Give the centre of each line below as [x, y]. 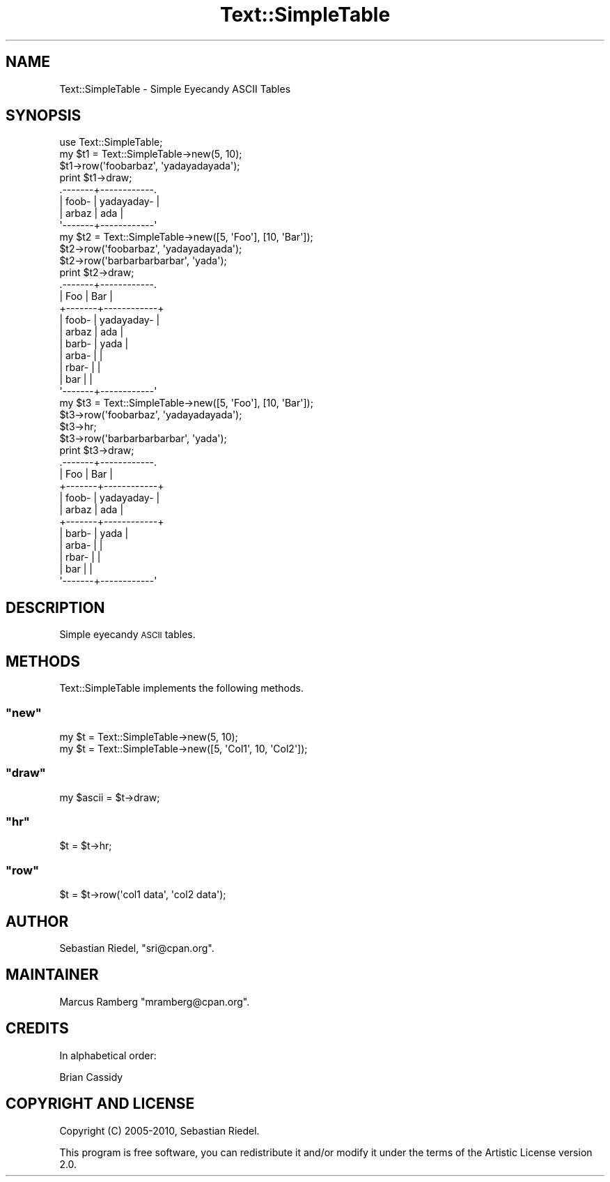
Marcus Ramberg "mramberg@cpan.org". [155, 1001]
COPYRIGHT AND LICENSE [100, 1104]
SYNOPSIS [44, 116]
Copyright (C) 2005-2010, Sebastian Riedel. [159, 1130]
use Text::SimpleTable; [111, 142]
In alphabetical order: [108, 1055]
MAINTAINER [52, 975]
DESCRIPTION [55, 607]
